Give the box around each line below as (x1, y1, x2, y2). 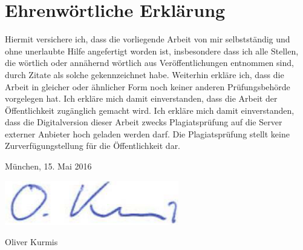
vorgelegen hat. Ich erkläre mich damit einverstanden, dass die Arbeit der (5, 92, 278, 105)
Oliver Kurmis (5, 235, 58, 248)
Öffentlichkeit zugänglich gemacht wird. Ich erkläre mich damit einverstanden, (5, 104, 295, 116)
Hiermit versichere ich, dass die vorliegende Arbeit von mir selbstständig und (5, 33, 290, 45)
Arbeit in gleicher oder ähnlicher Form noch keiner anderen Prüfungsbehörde (5, 80, 290, 93)
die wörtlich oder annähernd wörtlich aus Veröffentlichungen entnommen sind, (5, 56, 294, 69)
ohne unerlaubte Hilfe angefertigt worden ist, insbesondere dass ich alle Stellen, (5, 44, 299, 57)
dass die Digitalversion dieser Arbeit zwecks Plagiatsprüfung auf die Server (5, 116, 282, 128)
